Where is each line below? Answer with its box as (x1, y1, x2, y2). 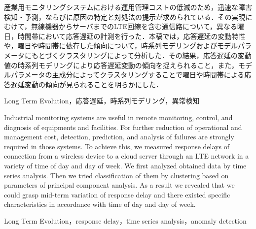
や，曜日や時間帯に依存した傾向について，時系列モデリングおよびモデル (4, 40, 238, 51)
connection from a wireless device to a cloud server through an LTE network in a (4, 151, 249, 161)
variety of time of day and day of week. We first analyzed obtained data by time (4, 160, 247, 170)
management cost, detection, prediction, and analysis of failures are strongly (4, 131, 234, 142)
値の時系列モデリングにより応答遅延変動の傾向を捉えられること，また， (4, 60, 238, 70)
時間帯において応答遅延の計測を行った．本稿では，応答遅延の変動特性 (17, 31, 246, 41)
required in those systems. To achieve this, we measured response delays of (4, 141, 229, 151)
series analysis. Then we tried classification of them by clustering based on (4, 170, 229, 180)
